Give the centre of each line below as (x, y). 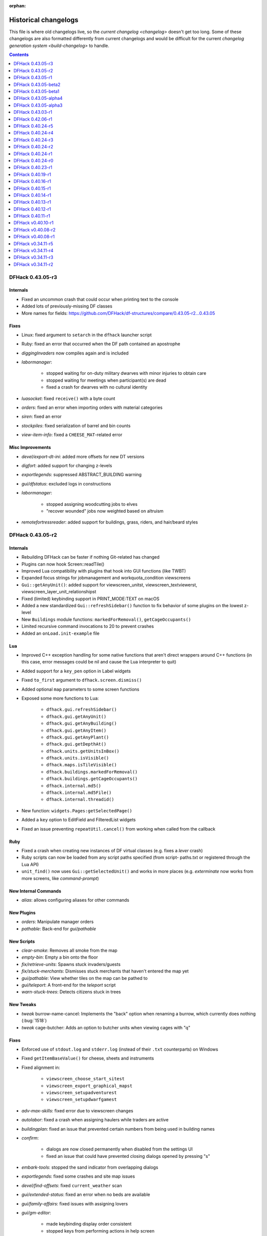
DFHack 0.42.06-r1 (33, 119)
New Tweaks (23, 1005)
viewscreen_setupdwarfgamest (82, 1100)
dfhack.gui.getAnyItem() (76, 730)
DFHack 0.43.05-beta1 (36, 91)
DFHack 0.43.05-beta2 (37, 85)
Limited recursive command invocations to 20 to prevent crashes (88, 626)
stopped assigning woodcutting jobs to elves (92, 504)
